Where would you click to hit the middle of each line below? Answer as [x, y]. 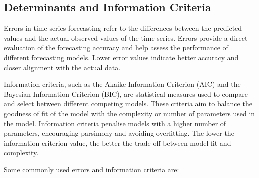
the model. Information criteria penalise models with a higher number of [115, 123]
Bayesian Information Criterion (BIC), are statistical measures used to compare [126, 94]
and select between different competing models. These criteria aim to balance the [128, 104]
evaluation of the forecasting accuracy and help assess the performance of [116, 48]
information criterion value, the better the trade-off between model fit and [118, 143]
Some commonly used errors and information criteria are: [92, 169]
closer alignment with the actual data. [62, 67]
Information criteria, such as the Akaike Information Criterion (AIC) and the [122, 84]
